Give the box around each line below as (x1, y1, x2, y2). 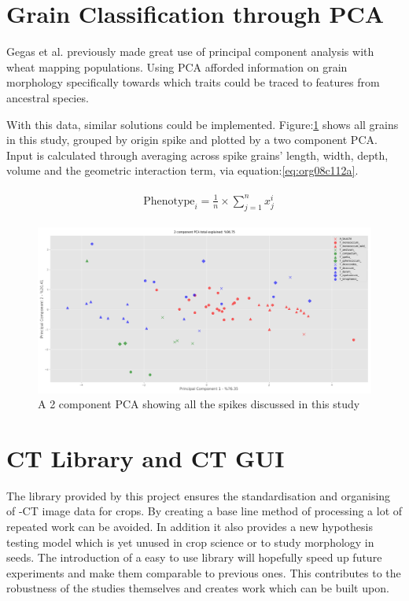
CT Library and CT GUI (6, 441, 285, 474)
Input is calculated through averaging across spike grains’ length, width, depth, (6, 146, 389, 163)
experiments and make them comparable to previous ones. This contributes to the (6, 564, 401, 581)
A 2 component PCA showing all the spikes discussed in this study (38, 396, 360, 412)
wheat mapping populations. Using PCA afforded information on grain (6, 58, 348, 75)
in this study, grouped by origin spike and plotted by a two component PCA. (6, 131, 378, 148)
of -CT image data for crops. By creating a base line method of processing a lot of (6, 503, 403, 519)
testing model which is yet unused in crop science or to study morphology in (6, 533, 374, 550)
